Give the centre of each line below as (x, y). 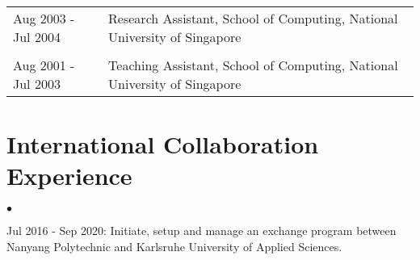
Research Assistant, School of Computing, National (253, 18)
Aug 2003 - (44, 18)
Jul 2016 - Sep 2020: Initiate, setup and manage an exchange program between (202, 231)
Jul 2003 (37, 84)
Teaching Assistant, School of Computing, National (253, 65)
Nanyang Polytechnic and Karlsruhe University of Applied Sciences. (174, 246)
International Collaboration (163, 144)
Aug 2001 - (44, 65)
